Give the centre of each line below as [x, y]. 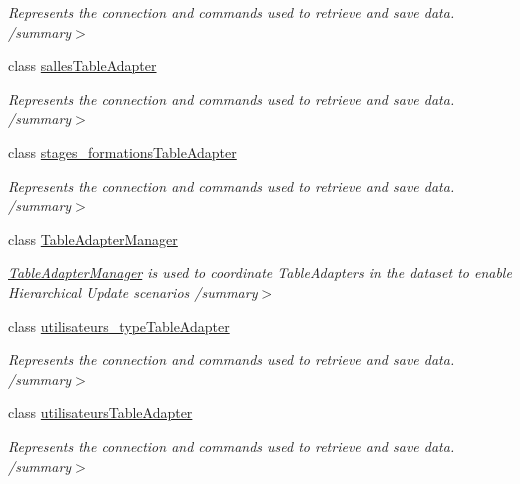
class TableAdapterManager [93, 238]
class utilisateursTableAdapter [100, 412]
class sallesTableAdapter [82, 65]
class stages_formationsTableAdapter [122, 151]
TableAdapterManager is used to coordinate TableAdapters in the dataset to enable [260, 272]
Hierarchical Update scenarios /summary [133, 291]
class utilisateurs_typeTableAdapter [119, 325]
